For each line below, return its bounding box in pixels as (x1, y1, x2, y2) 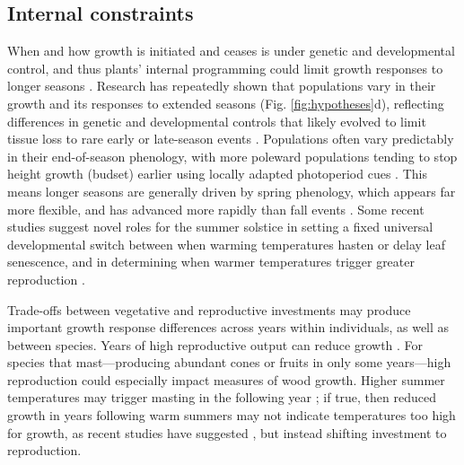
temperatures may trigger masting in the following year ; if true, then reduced (7, 388, 436, 407)
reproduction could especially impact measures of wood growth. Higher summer (7, 370, 445, 389)
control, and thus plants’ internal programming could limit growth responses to (7, 58, 443, 77)
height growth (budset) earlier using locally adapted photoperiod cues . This (7, 164, 427, 183)
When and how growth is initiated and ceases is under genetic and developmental (7, 41, 455, 60)
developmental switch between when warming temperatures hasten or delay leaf (7, 234, 446, 253)
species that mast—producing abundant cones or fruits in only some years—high (7, 353, 451, 372)
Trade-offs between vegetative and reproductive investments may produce (7, 300, 411, 319)
